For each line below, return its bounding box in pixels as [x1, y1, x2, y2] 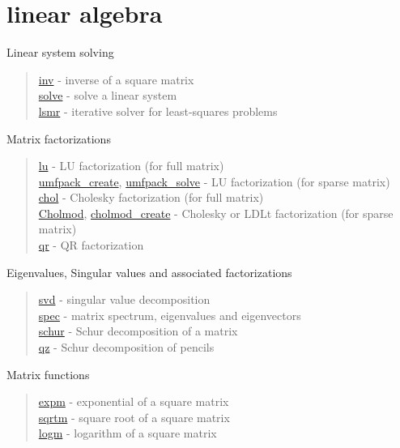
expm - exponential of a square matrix [38, 393, 229, 410]
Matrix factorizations [6, 130, 111, 147]
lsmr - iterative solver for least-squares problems [38, 102, 278, 119]
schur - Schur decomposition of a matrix [38, 322, 238, 339]
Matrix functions [6, 365, 90, 382]
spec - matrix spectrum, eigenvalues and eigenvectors [38, 306, 301, 323]
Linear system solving [6, 44, 114, 61]
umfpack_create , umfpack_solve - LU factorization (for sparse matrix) [38, 173, 390, 190]
